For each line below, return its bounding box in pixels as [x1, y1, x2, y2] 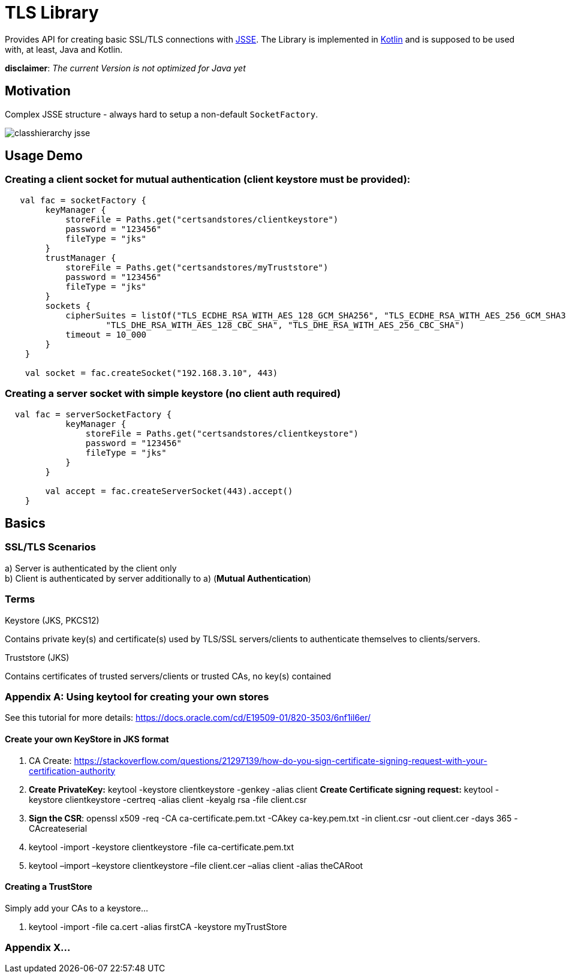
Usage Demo [5, 148, 83, 164]
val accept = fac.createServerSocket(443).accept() [45, 486, 293, 496]
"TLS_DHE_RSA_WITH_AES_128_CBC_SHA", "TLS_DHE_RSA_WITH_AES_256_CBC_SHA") [106, 320, 465, 330]
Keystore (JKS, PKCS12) [5, 615, 100, 625]
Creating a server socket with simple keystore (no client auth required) [5, 387, 341, 400]
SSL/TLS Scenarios [5, 541, 96, 553]
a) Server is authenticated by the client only [5, 562, 177, 573]
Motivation [5, 83, 71, 99]
